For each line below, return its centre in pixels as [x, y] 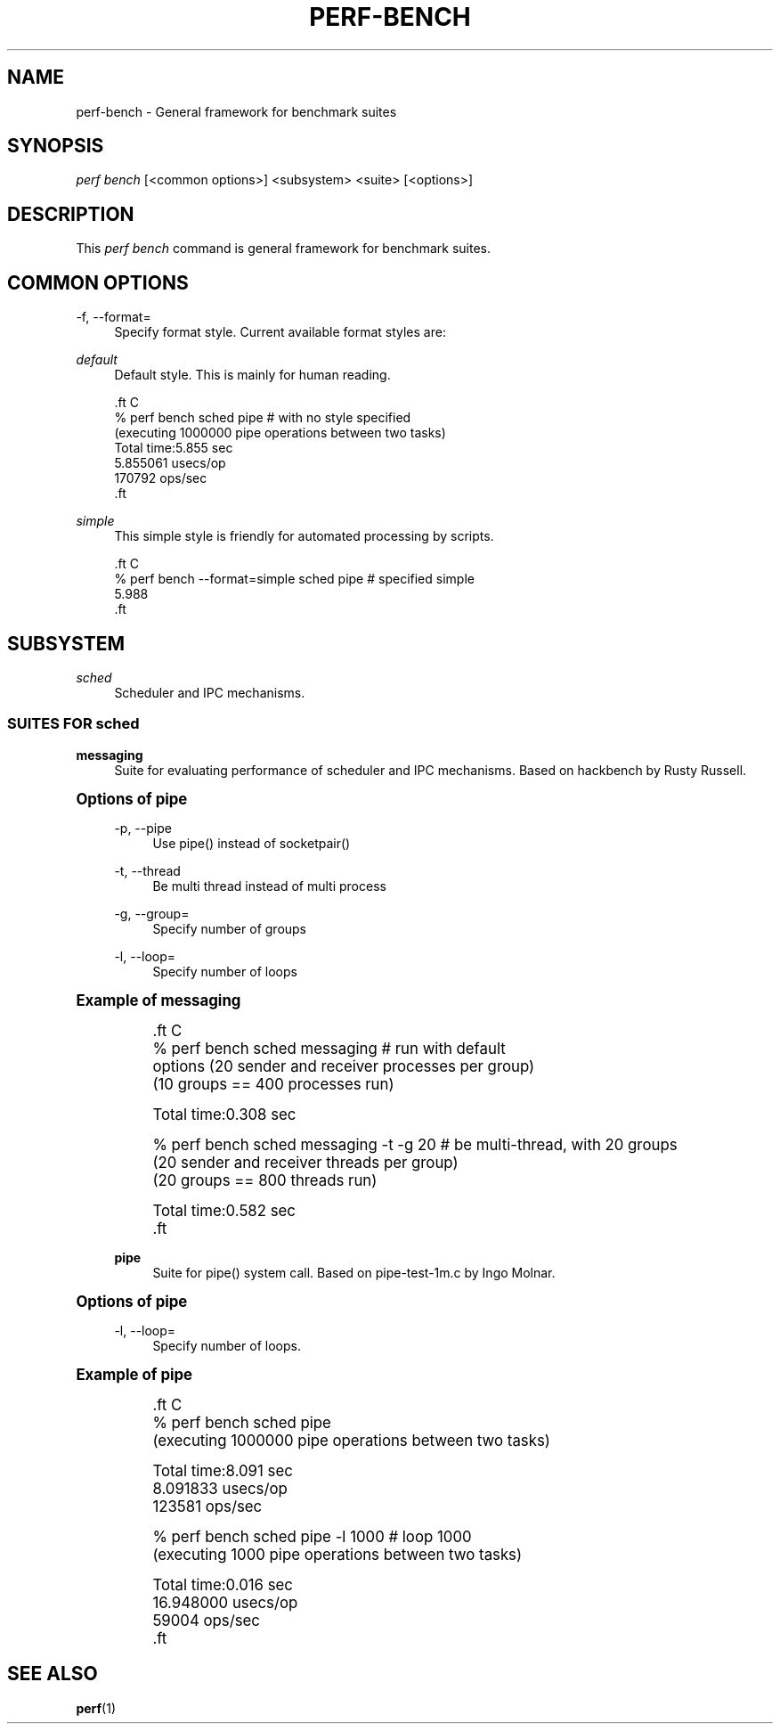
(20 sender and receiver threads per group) [305, 1162]
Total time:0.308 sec [224, 1114]
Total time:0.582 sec [224, 1210]
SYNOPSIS [56, 146]
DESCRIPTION [71, 214]
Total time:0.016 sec [223, 1584]
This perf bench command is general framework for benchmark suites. [283, 249]
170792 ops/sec [161, 478]
